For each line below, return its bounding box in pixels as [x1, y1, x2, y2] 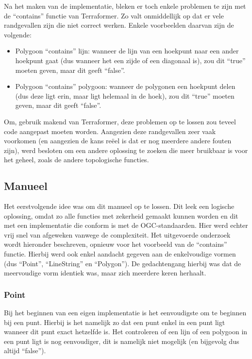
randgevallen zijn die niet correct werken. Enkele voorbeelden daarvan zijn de [4, 20, 234, 30]
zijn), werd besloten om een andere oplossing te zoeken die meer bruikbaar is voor [4, 145, 248, 155]
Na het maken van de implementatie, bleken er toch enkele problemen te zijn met [4, 1, 246, 11]
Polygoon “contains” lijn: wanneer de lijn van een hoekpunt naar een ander [15, 46, 239, 56]
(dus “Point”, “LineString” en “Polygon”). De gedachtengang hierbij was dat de [4, 258, 241, 268]
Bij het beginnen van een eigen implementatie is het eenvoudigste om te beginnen [4, 308, 247, 318]
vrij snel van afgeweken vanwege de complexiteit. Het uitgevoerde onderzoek [4, 229, 231, 239]
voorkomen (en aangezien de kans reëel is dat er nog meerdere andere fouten [4, 136, 232, 146]
